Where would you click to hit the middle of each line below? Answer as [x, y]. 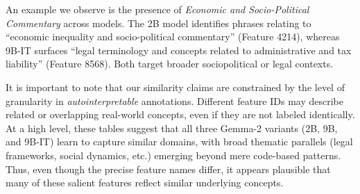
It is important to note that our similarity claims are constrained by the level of [175, 87]
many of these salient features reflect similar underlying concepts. [145, 183]
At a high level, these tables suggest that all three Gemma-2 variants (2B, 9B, [172, 128]
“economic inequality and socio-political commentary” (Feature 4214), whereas [173, 37]
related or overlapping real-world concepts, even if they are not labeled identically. [180, 114]
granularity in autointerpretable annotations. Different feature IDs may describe [174, 100]
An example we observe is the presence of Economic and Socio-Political [157, 9]
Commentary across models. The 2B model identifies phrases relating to [158, 23]
